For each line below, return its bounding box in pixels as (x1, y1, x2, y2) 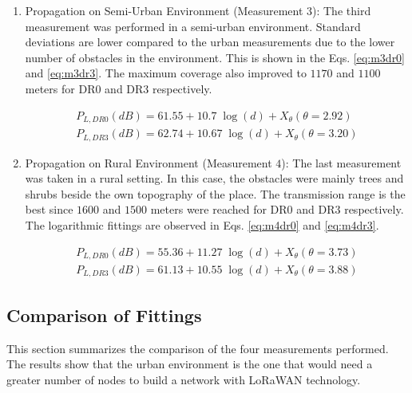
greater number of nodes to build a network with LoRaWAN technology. (6, 371, 361, 387)
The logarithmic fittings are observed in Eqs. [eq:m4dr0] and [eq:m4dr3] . (25, 216, 379, 233)
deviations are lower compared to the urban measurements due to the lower (25, 33, 395, 50)
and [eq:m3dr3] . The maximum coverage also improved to (25, 65, 307, 81)
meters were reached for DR (150, 201, 287, 218)
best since (25, 201, 73, 218)
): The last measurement (281, 154, 402, 171)
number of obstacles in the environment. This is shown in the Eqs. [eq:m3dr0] (25, 49, 406, 65)
